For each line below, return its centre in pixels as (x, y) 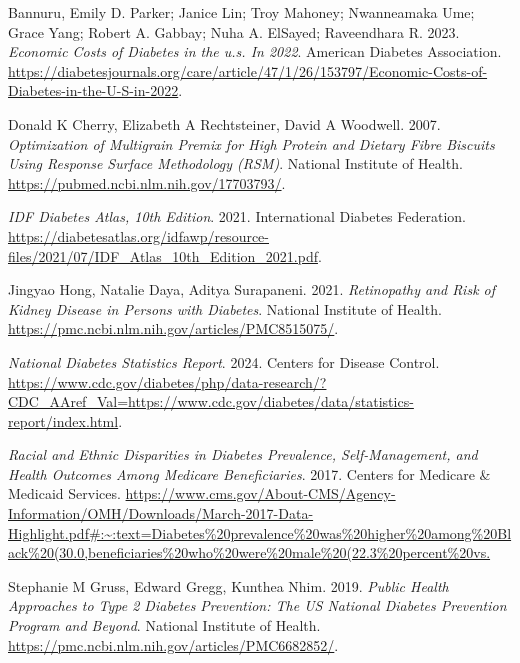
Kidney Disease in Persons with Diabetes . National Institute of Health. (225, 308)
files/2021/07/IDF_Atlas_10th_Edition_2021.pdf (163, 255)
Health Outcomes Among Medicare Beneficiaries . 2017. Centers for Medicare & (249, 473)
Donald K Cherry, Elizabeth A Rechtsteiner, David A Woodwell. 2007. (224, 123)
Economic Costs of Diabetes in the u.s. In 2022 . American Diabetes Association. (255, 51)
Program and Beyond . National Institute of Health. (164, 625)
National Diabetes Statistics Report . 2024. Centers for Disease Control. (224, 361)
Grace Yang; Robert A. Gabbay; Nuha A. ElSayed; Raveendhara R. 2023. (234, 31)
